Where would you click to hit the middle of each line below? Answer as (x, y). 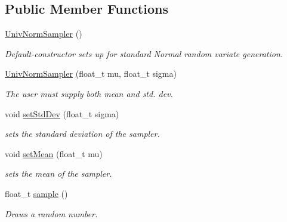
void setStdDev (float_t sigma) (62, 113)
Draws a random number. (51, 213)
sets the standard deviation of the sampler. (82, 134)
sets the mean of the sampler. (58, 173)
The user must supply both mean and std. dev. (89, 93)
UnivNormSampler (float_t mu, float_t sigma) (91, 74)
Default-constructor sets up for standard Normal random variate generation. (144, 53)
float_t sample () (36, 193)
